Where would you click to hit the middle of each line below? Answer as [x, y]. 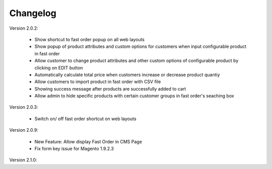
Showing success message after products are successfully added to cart [110, 89]
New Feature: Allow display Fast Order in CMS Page [88, 141]
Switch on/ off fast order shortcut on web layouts [85, 119]
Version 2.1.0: [23, 160]
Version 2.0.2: [24, 28]
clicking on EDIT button [59, 67]
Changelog [33, 13]
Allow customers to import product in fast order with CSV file [98, 82]
